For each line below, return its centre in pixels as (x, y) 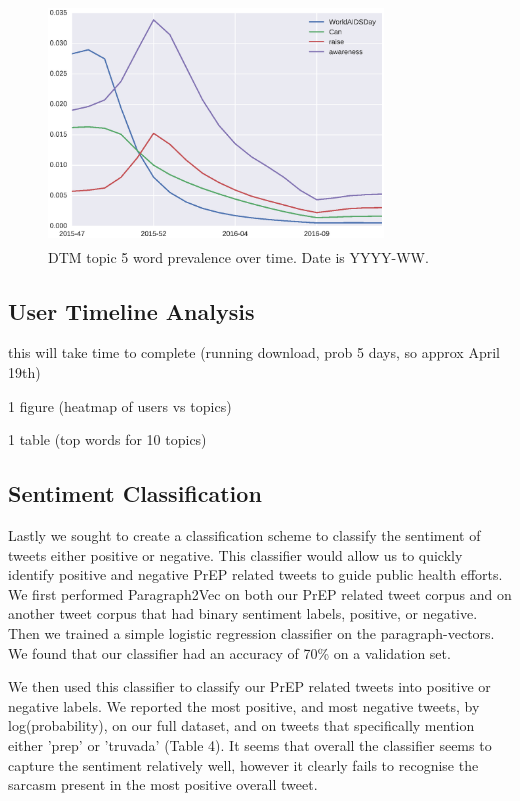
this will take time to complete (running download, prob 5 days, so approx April (254, 352)
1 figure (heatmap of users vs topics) (120, 405)
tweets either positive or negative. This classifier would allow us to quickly (235, 554)
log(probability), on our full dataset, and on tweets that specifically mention (241, 725)
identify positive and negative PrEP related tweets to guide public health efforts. (255, 574)
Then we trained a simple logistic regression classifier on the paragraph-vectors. (251, 632)
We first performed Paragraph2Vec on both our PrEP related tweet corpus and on (260, 593)
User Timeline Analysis (131, 310)
